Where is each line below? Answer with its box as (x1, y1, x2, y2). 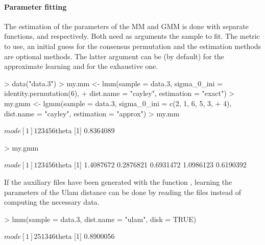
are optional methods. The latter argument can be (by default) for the (4, 51, 224, 61)
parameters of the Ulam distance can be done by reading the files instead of (4, 186, 241, 197)
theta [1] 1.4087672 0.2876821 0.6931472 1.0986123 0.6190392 (55, 159, 247, 170)
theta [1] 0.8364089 (55, 125, 115, 136)
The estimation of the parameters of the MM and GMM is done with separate (4, 20, 249, 31)
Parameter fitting (4, 1, 67, 12)
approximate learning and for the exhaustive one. (4, 61, 158, 71)
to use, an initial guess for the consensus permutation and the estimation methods (4, 40, 261, 51)
